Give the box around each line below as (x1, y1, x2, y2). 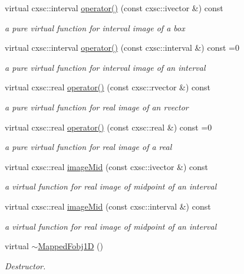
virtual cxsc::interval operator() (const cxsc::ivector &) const (5, 2, 223, 14)
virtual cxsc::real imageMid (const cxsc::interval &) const (5, 200, 211, 212)
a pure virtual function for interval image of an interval (5, 61, 206, 73)
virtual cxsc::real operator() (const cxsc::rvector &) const (5, 81, 211, 93)
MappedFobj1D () (38, 240, 103, 252)
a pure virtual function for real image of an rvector (5, 100, 189, 113)
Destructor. (5, 259, 46, 272)
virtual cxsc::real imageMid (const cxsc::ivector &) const (5, 160, 208, 172)
